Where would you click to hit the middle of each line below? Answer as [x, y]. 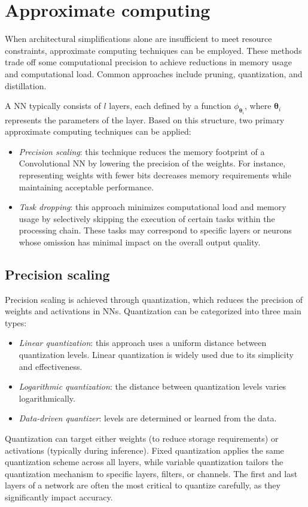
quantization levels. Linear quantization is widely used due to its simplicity [156, 355]
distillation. [26, 85]
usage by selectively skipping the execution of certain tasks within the [147, 218]
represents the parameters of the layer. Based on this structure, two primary [145, 119]
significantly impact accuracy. [59, 497]
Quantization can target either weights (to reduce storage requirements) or [142, 438]
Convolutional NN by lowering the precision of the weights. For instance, [152, 163]
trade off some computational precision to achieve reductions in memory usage [148, 62]
